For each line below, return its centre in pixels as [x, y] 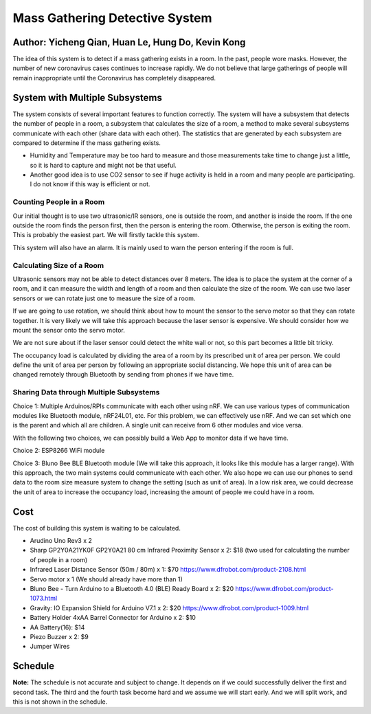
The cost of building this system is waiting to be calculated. [97, 528]
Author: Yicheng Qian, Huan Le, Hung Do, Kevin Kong [129, 42]
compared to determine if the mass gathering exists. [87, 143]
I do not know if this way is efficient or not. [90, 184]
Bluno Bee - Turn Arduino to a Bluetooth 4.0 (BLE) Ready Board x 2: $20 [132, 588]
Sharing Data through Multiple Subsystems [86, 392]
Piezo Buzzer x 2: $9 [59, 636]
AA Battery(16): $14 [57, 627]
